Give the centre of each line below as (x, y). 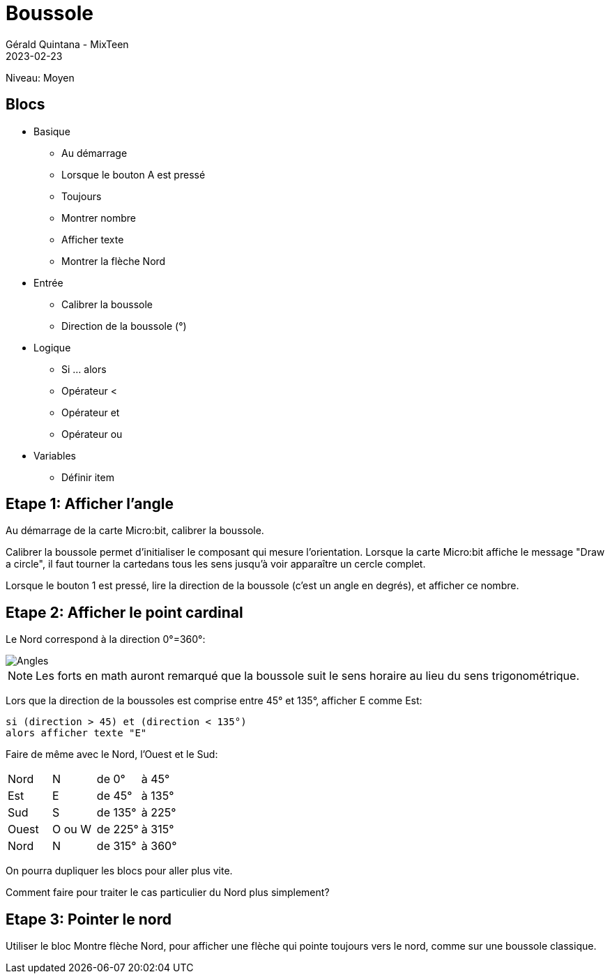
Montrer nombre (99, 218)
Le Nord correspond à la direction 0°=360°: (106, 639)
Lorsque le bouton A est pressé (134, 174)
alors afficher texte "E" (76, 733)
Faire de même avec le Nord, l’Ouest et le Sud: (112, 754)
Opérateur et (91, 412)
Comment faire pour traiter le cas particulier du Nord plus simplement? (168, 893)
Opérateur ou (92, 434)
